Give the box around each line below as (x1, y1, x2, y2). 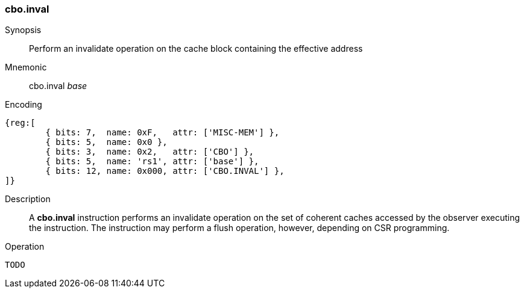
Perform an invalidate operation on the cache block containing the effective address (29, 43, 363, 54)
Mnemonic (5, 62, 47, 73)
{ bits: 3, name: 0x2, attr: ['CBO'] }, (45, 147, 254, 157)
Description (5, 194, 51, 205)
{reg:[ (5, 118, 36, 128)
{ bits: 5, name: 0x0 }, (45, 137, 168, 147)
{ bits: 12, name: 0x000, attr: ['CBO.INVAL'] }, (45, 166, 285, 176)
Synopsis (5, 25, 42, 35)
